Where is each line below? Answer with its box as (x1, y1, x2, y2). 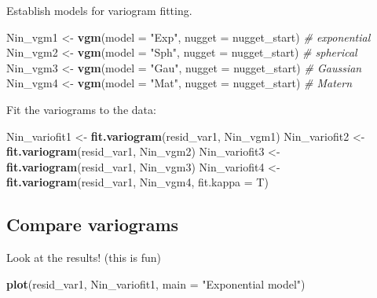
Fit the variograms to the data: (6, 101, 156, 117)
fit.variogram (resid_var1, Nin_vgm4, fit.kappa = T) (6, 174, 269, 190)
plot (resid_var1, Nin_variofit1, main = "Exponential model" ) (6, 275, 306, 292)
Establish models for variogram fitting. (6, 2, 192, 18)
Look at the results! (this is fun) (6, 249, 161, 266)
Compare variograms (6, 212, 179, 237)
